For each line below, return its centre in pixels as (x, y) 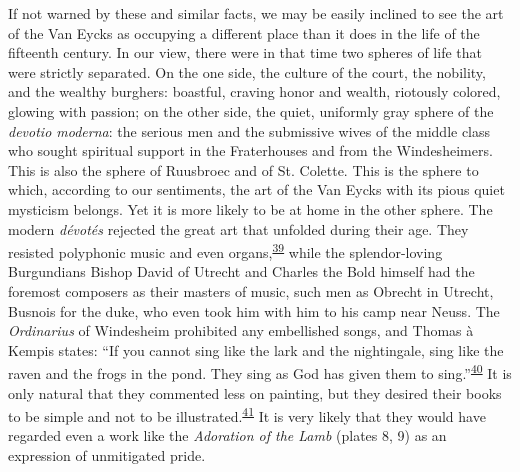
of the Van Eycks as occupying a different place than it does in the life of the (244, 32)
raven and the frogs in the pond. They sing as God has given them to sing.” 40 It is (260, 371)
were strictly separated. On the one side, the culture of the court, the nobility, (247, 71)
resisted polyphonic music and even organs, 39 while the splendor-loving (225, 250)
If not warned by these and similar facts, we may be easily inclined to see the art (256, 13)
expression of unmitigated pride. (107, 455)
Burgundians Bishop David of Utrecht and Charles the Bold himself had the (241, 271)
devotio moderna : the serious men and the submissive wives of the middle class (249, 130)
